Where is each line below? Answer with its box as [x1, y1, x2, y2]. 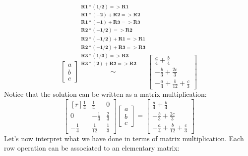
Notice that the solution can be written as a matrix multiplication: [4, 88, 207, 99]
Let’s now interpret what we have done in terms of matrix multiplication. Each [4, 133, 244, 143]
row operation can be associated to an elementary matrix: [4, 143, 180, 153]
